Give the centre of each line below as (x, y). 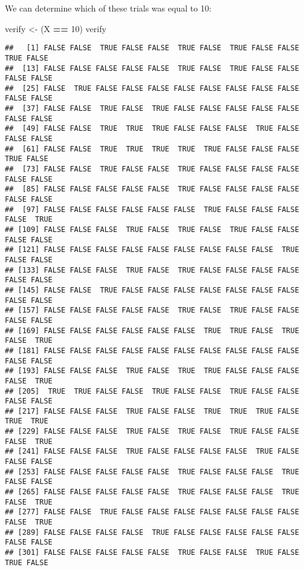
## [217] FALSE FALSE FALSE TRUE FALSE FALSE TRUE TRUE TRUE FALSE (152, 411)
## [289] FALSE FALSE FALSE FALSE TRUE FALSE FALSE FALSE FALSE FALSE (152, 532)
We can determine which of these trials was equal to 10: (108, 8)
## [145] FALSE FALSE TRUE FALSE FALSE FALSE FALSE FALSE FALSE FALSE (152, 290)
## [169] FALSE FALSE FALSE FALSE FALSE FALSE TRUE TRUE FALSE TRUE (152, 330)
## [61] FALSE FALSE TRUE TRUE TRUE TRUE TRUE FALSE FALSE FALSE (152, 149)
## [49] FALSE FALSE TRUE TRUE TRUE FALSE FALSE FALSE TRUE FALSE (152, 129)
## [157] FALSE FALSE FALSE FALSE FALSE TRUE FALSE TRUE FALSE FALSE (152, 310)
